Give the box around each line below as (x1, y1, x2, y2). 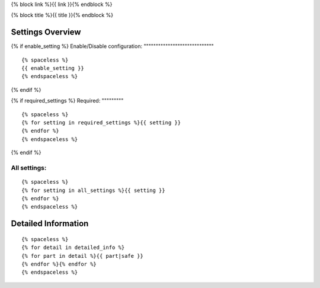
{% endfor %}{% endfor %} (21, 261, 97, 267)
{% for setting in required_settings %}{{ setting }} (21, 119, 181, 126)
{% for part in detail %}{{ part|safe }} (21, 252, 143, 259)
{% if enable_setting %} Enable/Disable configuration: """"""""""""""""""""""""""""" (11, 43, 215, 50)
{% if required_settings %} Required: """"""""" (11, 97, 124, 104)
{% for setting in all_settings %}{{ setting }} (21, 187, 165, 194)
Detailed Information (11, 219, 89, 229)
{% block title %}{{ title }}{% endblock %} (11, 12, 114, 19)
